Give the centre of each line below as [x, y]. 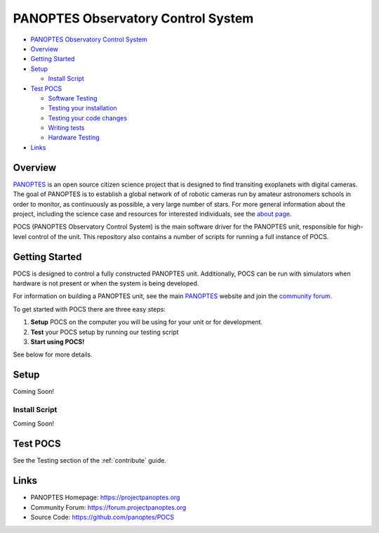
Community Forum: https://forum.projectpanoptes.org [108, 507]
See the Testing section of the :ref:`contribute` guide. [90, 461]
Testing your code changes [88, 118]
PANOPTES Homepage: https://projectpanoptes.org [105, 497]
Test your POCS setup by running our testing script [105, 332]
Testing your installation [82, 108]
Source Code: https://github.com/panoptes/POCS [102, 517]
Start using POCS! [58, 342]
